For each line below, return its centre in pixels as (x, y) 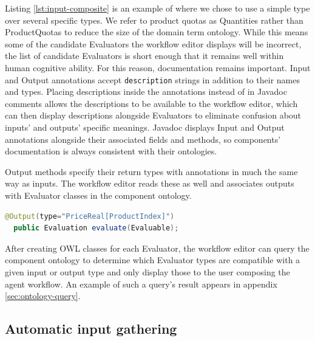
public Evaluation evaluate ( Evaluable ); (96, 228)
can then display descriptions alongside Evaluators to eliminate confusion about (153, 115)
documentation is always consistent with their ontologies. (111, 151)
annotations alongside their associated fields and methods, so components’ (143, 139)
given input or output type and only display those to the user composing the (147, 271)
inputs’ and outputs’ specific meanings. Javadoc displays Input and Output (145, 127)
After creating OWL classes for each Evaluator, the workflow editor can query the (157, 248)
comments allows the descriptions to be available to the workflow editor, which (151, 103)
